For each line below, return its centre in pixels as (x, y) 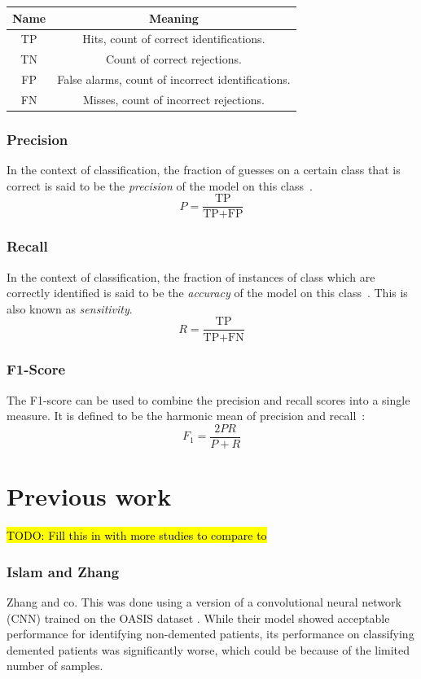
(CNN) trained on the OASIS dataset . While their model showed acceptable (198, 618)
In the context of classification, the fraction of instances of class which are (191, 276)
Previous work (89, 496)
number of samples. (55, 666)
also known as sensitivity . (70, 308)
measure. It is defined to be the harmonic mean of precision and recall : (186, 416)
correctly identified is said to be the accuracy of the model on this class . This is (207, 293)
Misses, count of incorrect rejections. (173, 99)
